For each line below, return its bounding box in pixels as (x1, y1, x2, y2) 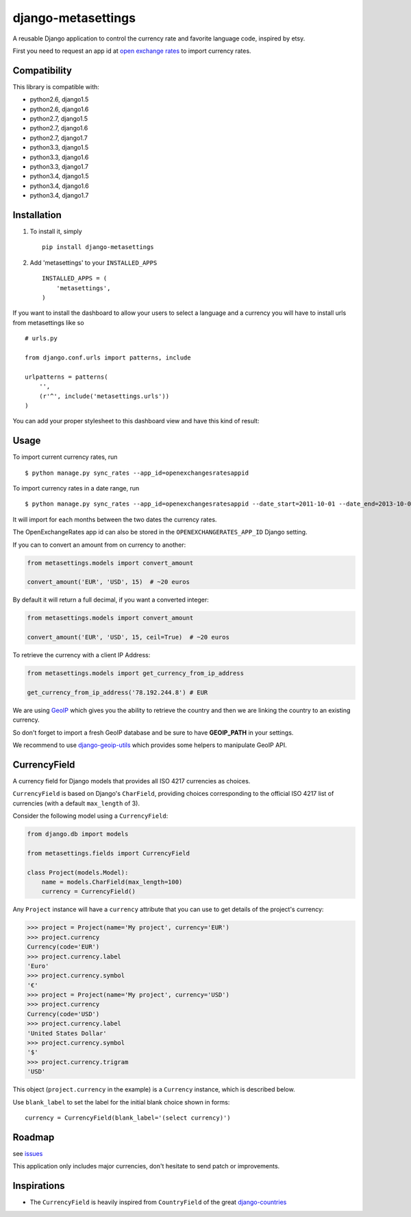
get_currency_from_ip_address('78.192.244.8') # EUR (27, 688, 208, 696)
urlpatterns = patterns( (25, 373, 108, 381)
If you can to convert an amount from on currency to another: (12, 541, 186, 549)
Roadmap (12, 1131, 55, 1143)
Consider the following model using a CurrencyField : (12, 812, 169, 820)
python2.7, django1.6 (29, 124, 88, 132)
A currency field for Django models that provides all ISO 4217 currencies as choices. (12, 777, 251, 785)
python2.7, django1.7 (29, 134, 88, 142)
